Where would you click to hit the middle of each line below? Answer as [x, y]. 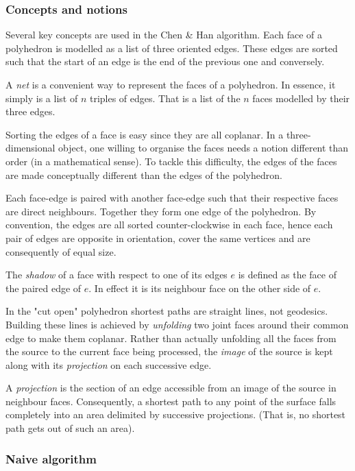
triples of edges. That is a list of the [165, 98]
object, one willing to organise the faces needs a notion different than [204, 148]
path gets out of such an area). [70, 428]
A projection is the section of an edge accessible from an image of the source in [171, 388]
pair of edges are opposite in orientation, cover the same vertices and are [158, 238]
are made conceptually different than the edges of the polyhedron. [144, 174]
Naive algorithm [51, 458]
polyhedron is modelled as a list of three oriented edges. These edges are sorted [172, 48]
